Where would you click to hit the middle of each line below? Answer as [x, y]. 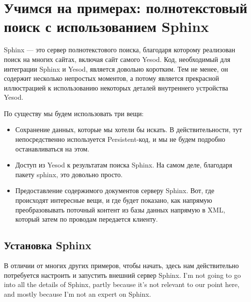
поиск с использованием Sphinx [107, 26]
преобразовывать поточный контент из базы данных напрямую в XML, [120, 209]
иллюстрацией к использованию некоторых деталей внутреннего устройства [116, 87]
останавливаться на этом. [52, 148]
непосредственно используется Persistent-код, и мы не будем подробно [120, 139]
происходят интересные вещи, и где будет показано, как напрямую [114, 200]
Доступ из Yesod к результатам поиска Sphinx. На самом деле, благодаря [124, 165]
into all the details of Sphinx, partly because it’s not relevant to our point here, [122, 284]
